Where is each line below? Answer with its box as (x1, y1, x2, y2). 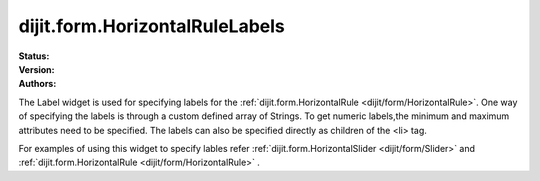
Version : (18, 63, 55, 75)
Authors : (18, 78, 57, 90)
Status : (18, 50, 50, 62)
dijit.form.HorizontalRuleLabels (18, 15, 285, 37)
